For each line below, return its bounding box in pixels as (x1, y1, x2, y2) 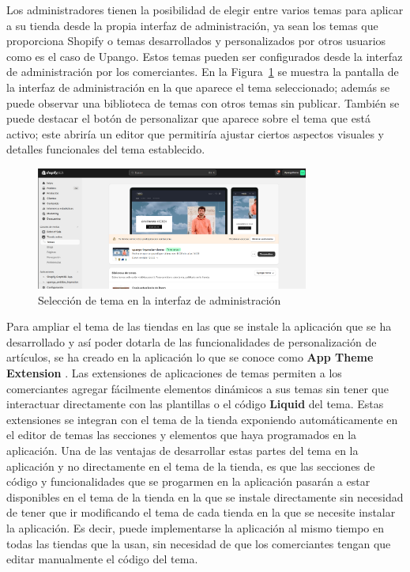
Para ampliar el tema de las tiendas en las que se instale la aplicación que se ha (6, 318, 392, 335)
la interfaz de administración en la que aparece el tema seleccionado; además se (6, 78, 390, 95)
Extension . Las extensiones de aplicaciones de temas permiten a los (6, 365, 342, 381)
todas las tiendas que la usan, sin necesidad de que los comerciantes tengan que (6, 535, 391, 551)
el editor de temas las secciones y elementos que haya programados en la (6, 426, 357, 443)
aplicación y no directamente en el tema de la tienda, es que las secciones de (6, 457, 375, 474)
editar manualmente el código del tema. (6, 551, 198, 567)
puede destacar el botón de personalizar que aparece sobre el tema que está (6, 110, 371, 127)
